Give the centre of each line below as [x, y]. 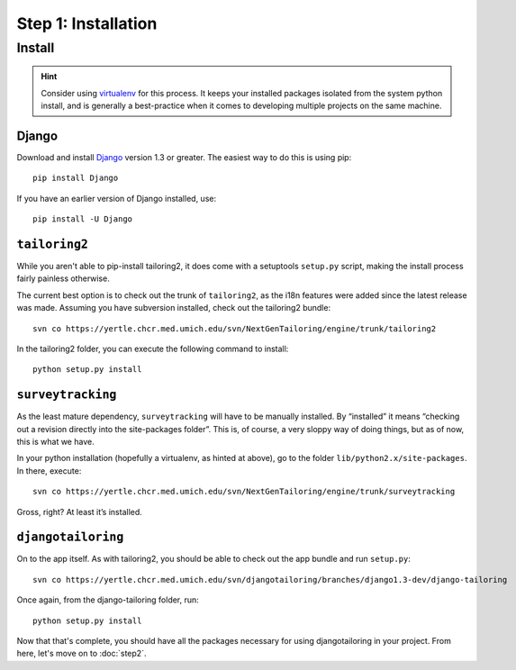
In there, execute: [49, 471]
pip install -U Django [83, 219]
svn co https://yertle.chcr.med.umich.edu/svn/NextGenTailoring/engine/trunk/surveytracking [244, 492]
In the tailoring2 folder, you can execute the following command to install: [153, 349]
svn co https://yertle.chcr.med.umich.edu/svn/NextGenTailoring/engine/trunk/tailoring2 [235, 328]
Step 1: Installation [87, 23]
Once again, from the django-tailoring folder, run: [108, 600]
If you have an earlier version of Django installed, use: [116, 198]
